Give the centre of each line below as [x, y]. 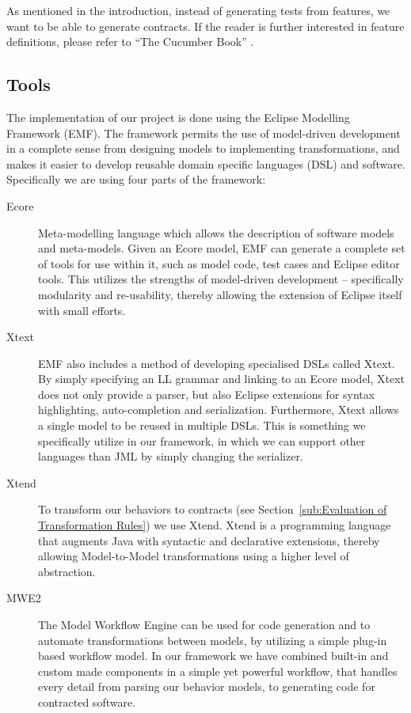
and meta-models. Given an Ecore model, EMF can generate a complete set [222, 248]
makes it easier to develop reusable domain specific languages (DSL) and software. [206, 163]
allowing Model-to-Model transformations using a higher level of [194, 556]
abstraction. [67, 571]
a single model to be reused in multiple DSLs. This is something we [202, 425]
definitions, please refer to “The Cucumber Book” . [130, 42]
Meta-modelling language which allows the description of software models [216, 232]
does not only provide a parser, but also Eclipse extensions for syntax [207, 394]
